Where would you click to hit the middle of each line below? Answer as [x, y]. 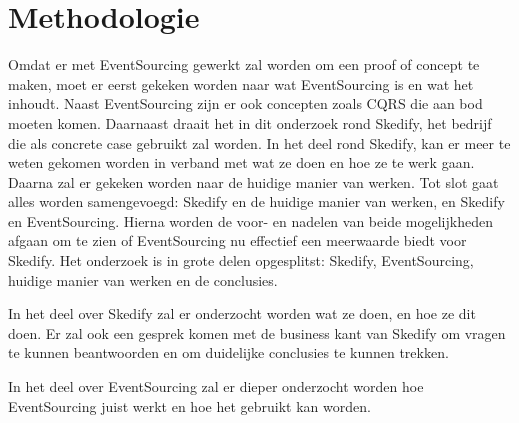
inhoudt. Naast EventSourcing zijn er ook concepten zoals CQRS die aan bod [245, 103]
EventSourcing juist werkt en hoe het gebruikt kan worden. [189, 405]
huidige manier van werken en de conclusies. [143, 279]
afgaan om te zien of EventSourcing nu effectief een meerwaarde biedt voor [237, 240]
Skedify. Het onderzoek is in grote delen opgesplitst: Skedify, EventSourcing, [241, 260]
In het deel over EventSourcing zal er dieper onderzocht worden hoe [216, 386]
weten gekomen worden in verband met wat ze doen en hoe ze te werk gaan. [241, 162]
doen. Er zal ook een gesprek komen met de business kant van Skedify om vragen [257, 332]
